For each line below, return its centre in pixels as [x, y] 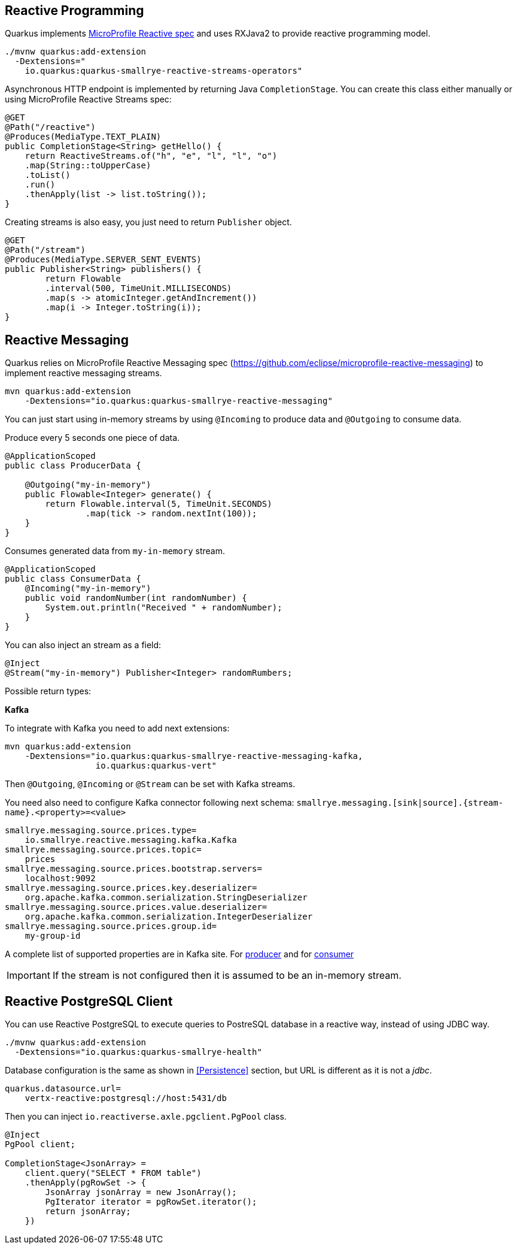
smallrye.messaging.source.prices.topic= [103, 850]
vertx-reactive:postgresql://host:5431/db [126, 1098]
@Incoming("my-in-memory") [88, 589]
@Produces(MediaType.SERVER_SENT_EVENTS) [103, 260]
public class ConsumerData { [73, 579]
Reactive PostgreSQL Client [89, 1001]
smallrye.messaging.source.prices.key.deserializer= [131, 888]
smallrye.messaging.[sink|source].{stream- [400, 803]
